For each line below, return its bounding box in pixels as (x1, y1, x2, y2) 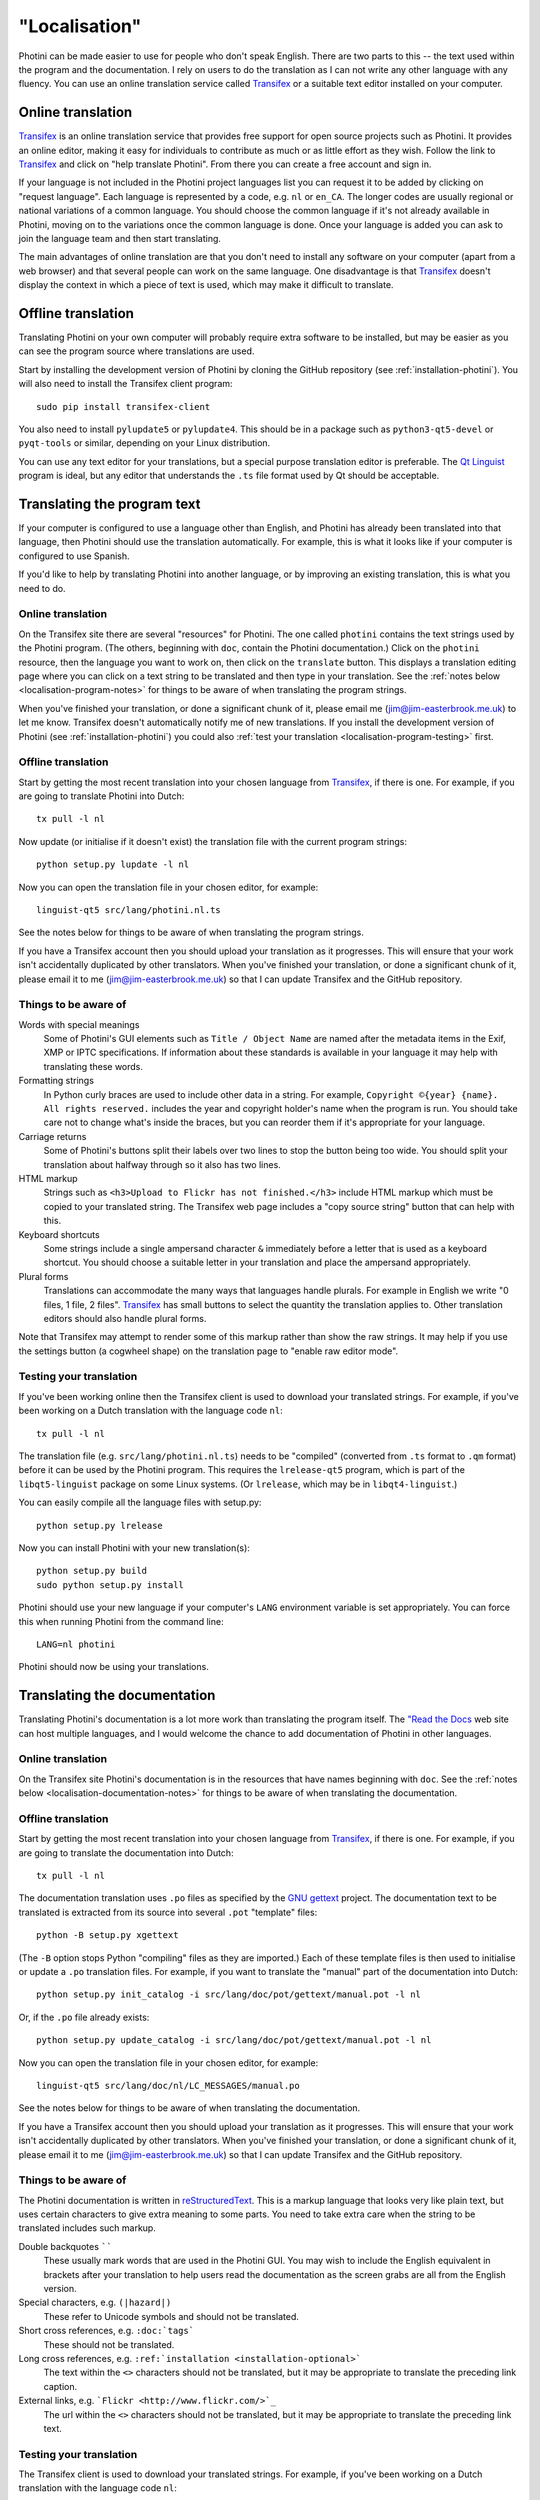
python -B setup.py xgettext (36, 1930, 179, 1941)
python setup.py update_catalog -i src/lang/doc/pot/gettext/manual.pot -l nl (36, 2035, 432, 2046)
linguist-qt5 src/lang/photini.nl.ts (36, 905, 222, 915)
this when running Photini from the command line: (18, 1615, 224, 1627)
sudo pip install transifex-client (36, 401, 211, 412)
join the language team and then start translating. (18, 232, 222, 244)
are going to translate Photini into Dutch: (18, 790, 185, 802)
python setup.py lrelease (36, 1520, 164, 1531)
